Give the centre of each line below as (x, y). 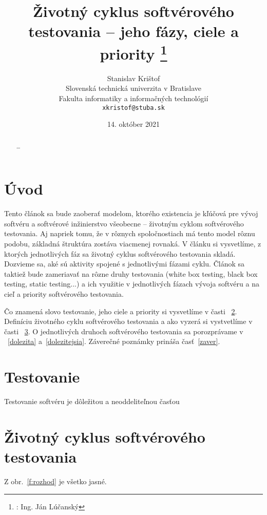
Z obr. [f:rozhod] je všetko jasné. (55, 481)
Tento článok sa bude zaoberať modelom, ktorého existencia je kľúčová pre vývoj (131, 213)
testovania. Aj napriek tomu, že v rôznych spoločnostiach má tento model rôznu (130, 233)
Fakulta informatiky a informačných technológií (133, 98)
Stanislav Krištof (133, 78)
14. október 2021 (133, 124)
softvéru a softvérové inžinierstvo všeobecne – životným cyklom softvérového (124, 223)
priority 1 (133, 52)
